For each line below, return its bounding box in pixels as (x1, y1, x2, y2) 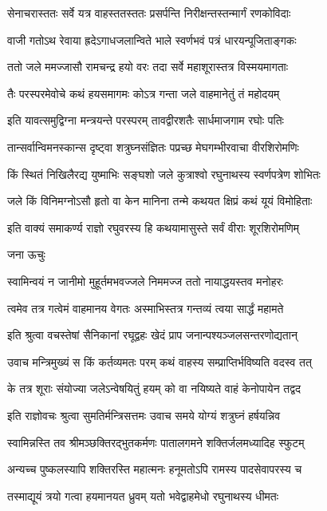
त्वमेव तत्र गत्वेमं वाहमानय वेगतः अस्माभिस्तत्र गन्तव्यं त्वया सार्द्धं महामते (7, 299, 284, 316)
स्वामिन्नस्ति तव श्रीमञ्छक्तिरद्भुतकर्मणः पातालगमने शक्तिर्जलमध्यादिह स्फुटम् (7, 434, 305, 450)
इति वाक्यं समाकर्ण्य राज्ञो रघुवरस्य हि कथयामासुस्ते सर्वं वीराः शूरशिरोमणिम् (7, 219, 300, 236)
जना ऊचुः (7, 246, 45, 263)
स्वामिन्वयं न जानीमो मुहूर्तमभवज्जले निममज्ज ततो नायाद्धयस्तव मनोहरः (7, 272, 283, 289)
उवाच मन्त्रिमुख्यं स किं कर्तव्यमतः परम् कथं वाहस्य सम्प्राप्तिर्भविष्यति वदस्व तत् (7, 353, 312, 370)
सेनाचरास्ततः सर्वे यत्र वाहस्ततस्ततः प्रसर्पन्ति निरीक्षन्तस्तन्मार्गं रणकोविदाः (7, 5, 291, 21)
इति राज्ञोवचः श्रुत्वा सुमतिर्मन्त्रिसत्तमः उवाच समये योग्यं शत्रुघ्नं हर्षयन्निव (7, 406, 281, 423)
